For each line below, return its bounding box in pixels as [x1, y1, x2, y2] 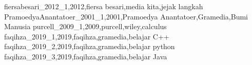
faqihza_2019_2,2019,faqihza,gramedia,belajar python [4, 41, 175, 52]
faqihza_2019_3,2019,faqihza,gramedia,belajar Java [4, 51, 167, 61]
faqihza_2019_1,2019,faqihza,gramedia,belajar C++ [4, 31, 169, 41]
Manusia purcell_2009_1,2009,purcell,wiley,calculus [4, 21, 167, 32]
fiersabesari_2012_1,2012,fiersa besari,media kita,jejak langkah [4, 1, 203, 11]
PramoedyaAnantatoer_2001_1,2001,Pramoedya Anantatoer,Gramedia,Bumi [4, 11, 248, 21]
